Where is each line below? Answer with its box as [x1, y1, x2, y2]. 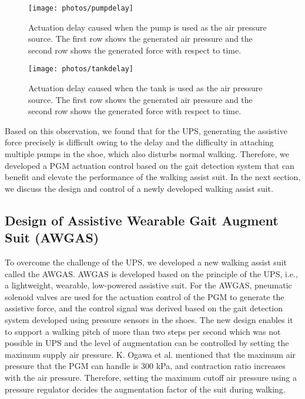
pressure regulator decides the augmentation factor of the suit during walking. [5, 383, 286, 395]
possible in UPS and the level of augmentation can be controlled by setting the [5, 337, 289, 349]
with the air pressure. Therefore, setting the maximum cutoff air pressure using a [5, 371, 297, 383]
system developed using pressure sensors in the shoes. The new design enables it [5, 314, 293, 325]
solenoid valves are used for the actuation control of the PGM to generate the [5, 290, 284, 302]
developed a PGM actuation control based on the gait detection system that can [5, 159, 294, 171]
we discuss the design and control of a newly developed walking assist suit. [5, 182, 273, 194]
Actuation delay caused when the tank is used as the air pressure [28, 82, 263, 94]
